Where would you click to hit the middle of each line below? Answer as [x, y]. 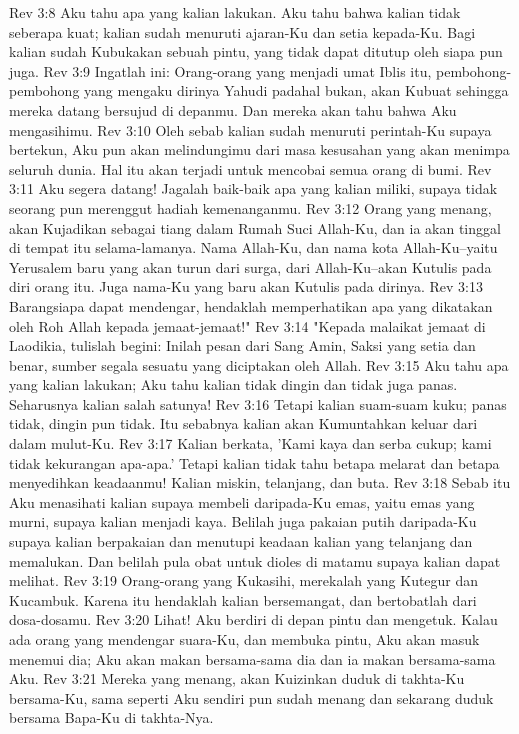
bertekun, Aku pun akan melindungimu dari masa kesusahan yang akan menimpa [259, 149]
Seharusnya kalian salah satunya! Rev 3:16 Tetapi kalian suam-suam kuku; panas [258, 403]
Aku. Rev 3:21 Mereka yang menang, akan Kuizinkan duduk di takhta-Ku [237, 678]
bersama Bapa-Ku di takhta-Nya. [111, 717]
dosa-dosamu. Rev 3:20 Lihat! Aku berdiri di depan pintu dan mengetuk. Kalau [253, 619]
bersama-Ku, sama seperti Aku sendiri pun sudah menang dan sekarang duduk [251, 697]
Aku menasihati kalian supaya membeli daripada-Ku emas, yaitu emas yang [242, 501]
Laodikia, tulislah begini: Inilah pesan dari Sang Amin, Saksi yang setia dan [242, 345]
